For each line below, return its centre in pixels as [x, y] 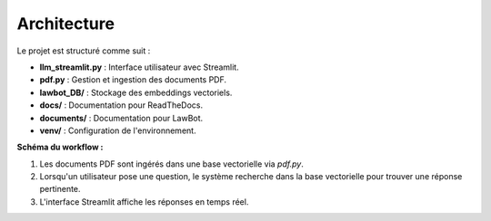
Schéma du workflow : [60, 147]
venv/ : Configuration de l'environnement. [118, 130]
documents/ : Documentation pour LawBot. [121, 118]
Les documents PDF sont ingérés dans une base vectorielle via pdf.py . [171, 164]
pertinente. [60, 189]
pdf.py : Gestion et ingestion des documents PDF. [133, 80]
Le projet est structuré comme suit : [84, 51]
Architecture [66, 24]
